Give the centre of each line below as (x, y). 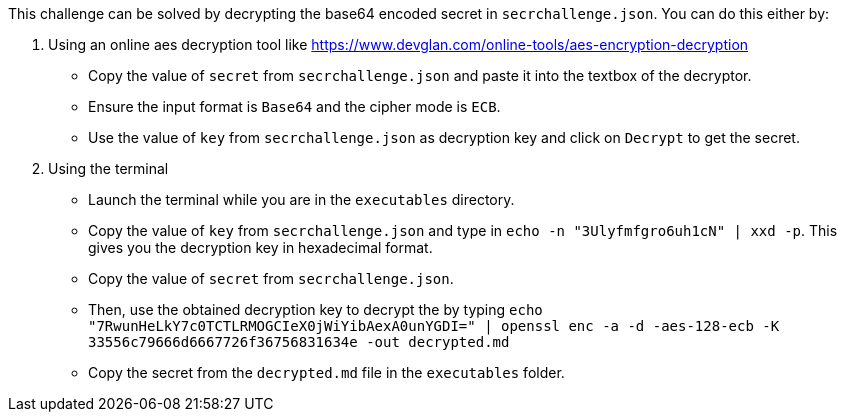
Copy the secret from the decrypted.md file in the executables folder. (326, 372)
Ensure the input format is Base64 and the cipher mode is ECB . (294, 106)
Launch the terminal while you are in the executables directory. (301, 199)
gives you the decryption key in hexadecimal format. (260, 247)
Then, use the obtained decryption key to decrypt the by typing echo (315, 309)
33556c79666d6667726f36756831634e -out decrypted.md (299, 342)
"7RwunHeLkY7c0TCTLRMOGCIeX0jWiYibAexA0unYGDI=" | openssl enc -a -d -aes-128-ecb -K (434, 326)
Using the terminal (108, 168)
